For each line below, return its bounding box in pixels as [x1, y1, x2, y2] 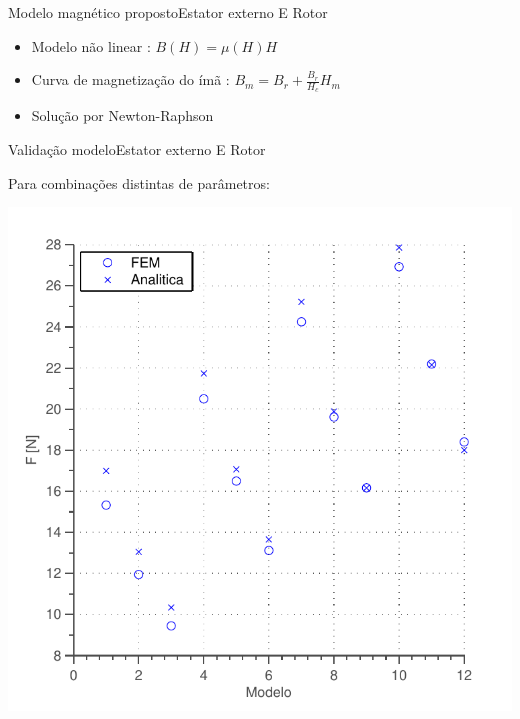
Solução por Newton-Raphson [31, 105, 214, 126]
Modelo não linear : [31, 35, 151, 56]
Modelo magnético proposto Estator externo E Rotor [8, 2, 328, 22]
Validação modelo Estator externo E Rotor [8, 139, 266, 160]
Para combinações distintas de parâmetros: [8, 172, 270, 193]
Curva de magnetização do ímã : [31, 69, 230, 90]
